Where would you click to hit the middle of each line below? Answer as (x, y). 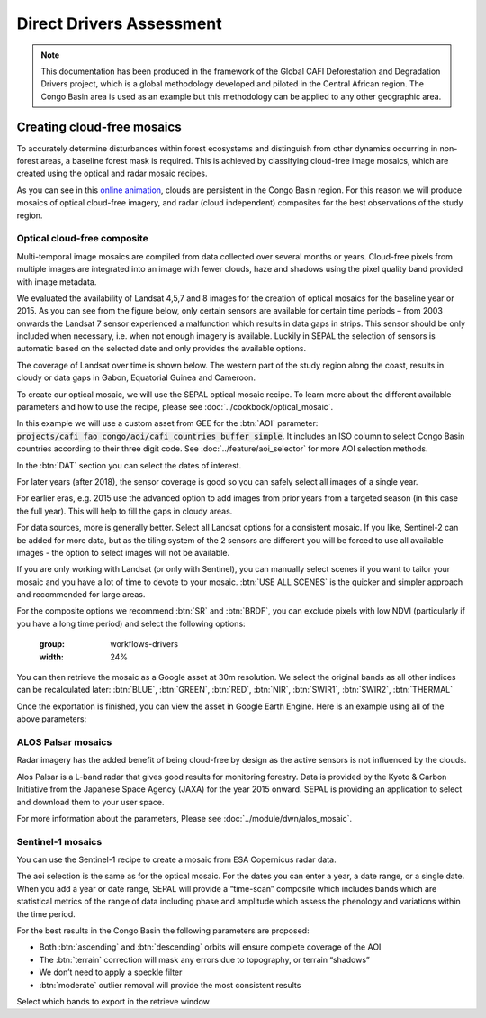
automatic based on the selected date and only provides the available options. (162, 349)
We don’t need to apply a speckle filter (111, 972)
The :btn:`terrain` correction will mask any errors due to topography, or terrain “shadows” (205, 959)
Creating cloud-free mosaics (99, 127)
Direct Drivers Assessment (119, 23)
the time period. (46, 913)
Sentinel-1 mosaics (59, 841)
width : (52, 657)
